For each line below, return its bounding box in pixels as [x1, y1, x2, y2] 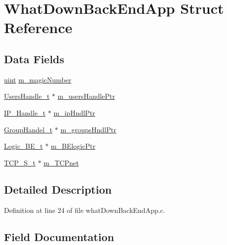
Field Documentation [4, 229, 114, 244]
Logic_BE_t [4, 141, 43, 151]
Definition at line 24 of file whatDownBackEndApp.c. [4, 204, 165, 215]
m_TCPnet [43, 157, 79, 167]
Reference [4, 17, 73, 38]
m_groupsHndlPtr [60, 124, 116, 134]
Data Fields [4, 51, 65, 66]
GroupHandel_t [4, 124, 53, 134]
